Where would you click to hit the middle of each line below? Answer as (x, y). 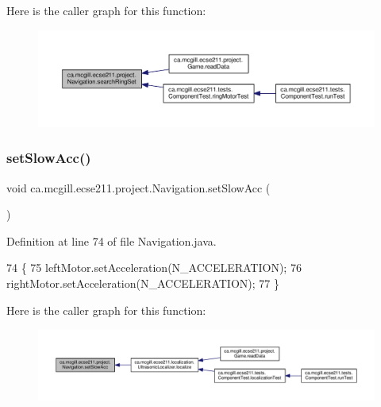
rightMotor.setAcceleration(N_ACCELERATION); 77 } (143, 283)
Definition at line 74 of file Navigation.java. (112, 240)
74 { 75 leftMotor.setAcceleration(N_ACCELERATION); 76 (154, 267)
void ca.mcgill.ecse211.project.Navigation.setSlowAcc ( (139, 187)
